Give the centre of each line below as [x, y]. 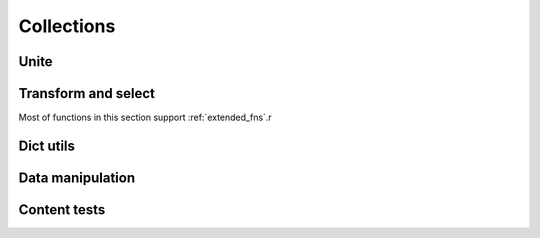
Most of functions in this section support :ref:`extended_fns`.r [145, 117]
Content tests [62, 209]
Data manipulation [76, 177]
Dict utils [46, 145]
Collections [67, 26]
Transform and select [86, 93]
